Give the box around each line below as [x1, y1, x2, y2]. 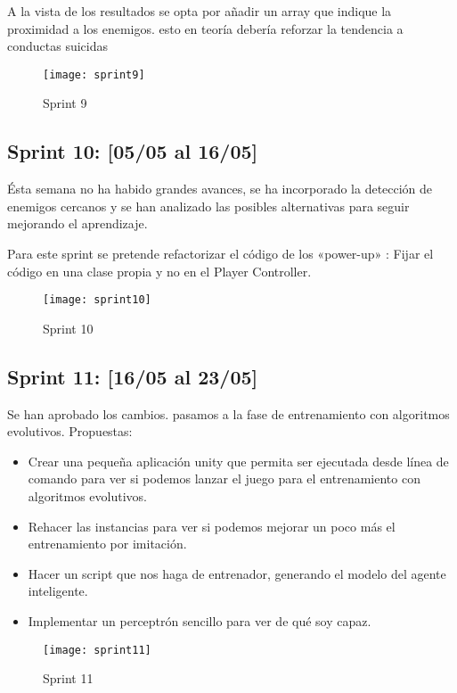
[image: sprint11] [43, 643, 151, 656]
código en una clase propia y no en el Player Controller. [7, 261, 312, 280]
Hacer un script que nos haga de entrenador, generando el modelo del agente [28, 564, 446, 582]
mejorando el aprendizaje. [7, 214, 148, 233]
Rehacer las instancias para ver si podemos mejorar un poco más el [28, 516, 396, 535]
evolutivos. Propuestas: [7, 422, 133, 441]
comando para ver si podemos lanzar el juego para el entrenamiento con [28, 469, 420, 488]
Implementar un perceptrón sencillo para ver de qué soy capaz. [28, 612, 371, 630]
